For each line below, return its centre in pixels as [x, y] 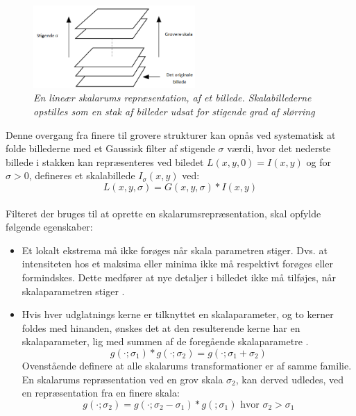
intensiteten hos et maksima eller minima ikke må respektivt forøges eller [177, 264]
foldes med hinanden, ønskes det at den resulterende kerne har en [161, 327]
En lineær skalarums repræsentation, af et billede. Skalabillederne [172, 98]
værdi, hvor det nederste [279, 148]
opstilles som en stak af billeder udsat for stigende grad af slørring [174, 111]
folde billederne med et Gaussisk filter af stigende [110, 148]
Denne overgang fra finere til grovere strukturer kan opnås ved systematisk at [171, 134]
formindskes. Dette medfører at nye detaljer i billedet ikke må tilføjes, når [179, 277]
